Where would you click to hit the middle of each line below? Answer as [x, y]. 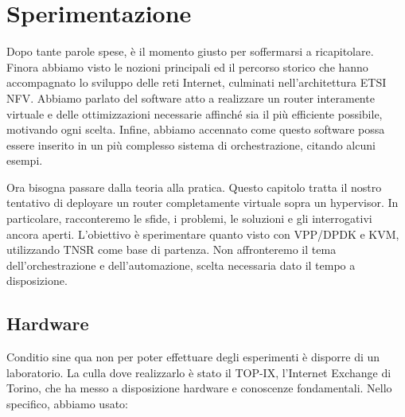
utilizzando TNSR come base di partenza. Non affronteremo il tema [171, 249]
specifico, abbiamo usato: [67, 404]
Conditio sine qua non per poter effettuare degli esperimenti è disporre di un [193, 357]
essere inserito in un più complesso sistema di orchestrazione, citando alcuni [191, 144]
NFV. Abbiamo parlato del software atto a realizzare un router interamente [191, 97]
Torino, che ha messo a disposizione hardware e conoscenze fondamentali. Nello [199, 388]
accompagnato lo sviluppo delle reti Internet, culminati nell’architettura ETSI [197, 82]
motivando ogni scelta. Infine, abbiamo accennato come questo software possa [196, 129]
